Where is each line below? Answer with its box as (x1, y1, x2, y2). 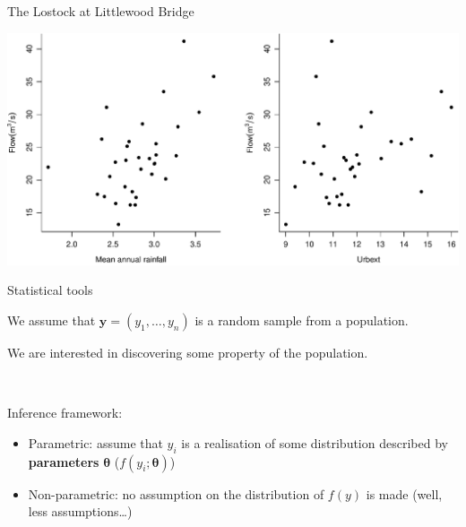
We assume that (7, 310, 96, 329)
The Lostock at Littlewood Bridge (7, 2, 194, 20)
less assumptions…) (28, 502, 133, 521)
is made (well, (366, 484, 443, 503)
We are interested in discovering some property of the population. (7, 342, 368, 361)
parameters (28, 452, 99, 471)
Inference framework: (7, 403, 123, 422)
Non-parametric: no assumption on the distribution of (28, 484, 324, 503)
